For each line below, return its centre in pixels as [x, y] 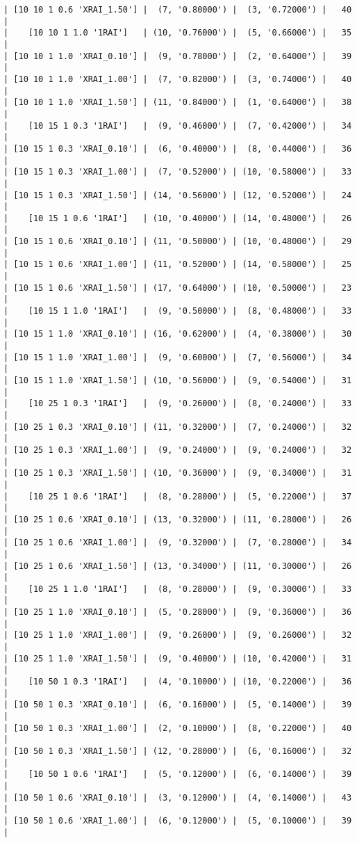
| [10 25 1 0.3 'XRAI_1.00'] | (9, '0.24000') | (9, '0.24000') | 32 [178, 450]
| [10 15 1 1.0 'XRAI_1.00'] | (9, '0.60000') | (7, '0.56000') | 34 [178, 357]
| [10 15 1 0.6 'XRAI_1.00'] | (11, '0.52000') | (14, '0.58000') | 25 [178, 265]
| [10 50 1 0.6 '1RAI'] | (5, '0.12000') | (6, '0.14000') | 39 [178, 774]
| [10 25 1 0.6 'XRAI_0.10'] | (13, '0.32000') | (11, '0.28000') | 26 [178, 519]
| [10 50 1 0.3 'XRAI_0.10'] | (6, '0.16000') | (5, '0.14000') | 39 [178, 705]
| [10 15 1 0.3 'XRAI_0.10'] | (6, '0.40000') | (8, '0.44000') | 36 [178, 148]
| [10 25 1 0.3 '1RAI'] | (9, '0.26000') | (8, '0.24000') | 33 [178, 404]
